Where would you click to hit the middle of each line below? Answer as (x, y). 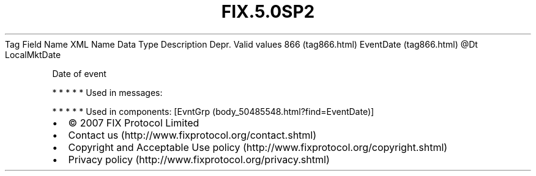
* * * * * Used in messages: (107, 92)
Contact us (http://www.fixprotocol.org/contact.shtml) (192, 135)
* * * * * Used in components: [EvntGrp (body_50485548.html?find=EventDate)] (213, 111)
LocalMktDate (33, 54)
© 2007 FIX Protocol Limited (134, 123)
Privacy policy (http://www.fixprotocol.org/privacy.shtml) (199, 159)
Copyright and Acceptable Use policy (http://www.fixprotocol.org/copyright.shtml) (258, 147)
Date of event (79, 73)
